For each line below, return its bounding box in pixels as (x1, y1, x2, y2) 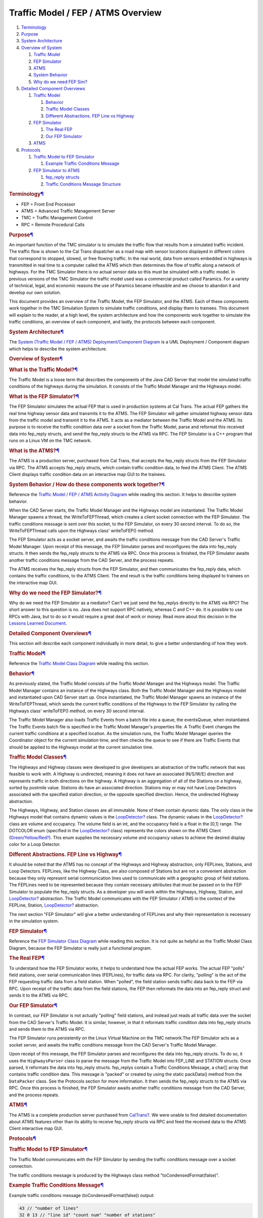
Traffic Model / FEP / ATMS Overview (9, 7, 162, 18)
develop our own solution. (9, 289, 61, 295)
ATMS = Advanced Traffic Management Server (21, 208, 115, 214)
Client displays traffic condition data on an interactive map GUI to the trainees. (9, 472, 166, 477)
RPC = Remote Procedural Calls (21, 222, 85, 228)
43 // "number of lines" (19, 1205, 79, 1211)
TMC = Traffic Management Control (21, 215, 93, 221)
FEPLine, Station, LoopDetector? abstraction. (9, 902, 99, 908)
